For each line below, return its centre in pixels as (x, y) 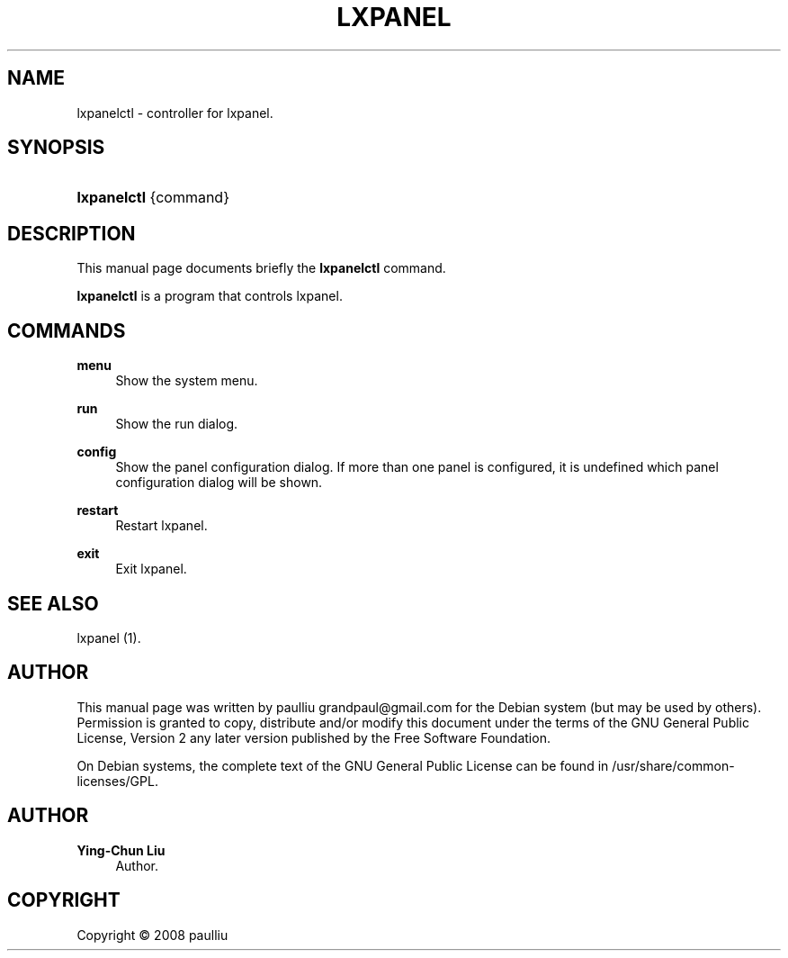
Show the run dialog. (177, 424)
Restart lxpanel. (161, 526)
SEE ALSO (53, 603)
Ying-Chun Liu (121, 850)
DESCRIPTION (72, 233)
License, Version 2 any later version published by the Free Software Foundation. (313, 737)
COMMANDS (67, 330)
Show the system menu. (187, 381)
